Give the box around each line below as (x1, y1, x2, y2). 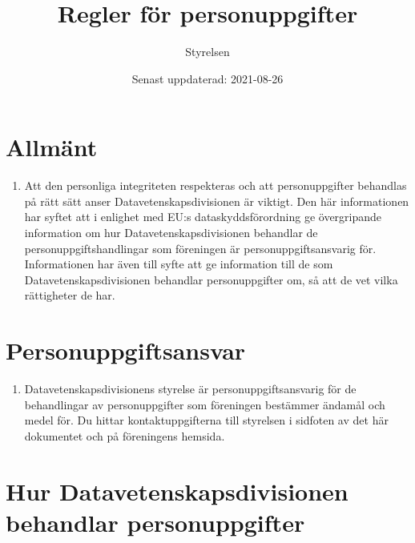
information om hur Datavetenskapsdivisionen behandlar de (24, 224, 318, 241)
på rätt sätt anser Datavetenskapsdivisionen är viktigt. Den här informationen (24, 192, 409, 209)
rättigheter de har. (24, 287, 115, 304)
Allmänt (6, 131, 98, 163)
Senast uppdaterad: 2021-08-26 (131, 70, 284, 86)
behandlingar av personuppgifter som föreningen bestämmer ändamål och (24, 396, 385, 412)
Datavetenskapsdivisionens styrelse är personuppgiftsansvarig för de (24, 380, 357, 397)
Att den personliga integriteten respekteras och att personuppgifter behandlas (24, 177, 407, 194)
